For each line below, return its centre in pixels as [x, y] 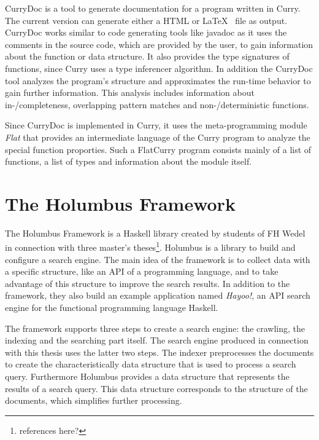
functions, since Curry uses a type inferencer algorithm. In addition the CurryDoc [159, 68]
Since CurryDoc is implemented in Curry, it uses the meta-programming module [156, 125]
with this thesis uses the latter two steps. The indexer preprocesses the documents [159, 352]
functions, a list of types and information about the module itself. [129, 161]
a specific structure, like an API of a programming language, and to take [142, 271]
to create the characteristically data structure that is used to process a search [151, 364]
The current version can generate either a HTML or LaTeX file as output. [146, 20]
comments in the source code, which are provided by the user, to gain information [159, 44]
